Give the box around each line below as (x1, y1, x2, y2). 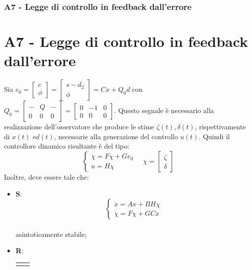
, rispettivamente (195, 121, 246, 132)
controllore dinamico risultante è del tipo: (4, 141, 130, 151)
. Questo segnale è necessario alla (114, 105, 214, 116)
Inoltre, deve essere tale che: (4, 171, 89, 182)
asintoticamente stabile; (15, 229, 87, 239)
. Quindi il (198, 131, 230, 141)
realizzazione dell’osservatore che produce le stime (4, 121, 154, 132)
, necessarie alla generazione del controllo (54, 131, 178, 141)
